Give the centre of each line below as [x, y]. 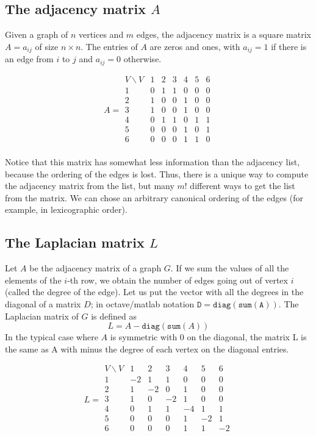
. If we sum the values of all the [230, 268]
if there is [289, 46]
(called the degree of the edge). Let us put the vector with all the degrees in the [154, 292]
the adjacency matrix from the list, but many [90, 186]
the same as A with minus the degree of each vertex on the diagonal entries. [147, 348]
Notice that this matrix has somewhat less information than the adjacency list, [153, 161]
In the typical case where [52, 337]
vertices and [101, 34]
